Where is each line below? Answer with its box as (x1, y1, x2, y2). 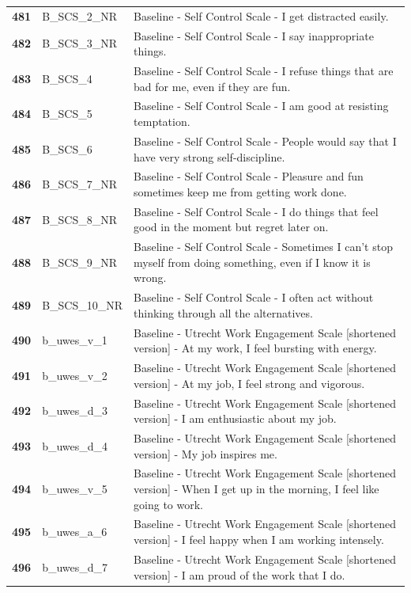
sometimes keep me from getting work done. (134, 183, 347, 200)
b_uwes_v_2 (42, 367, 107, 383)
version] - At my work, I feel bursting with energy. (134, 340, 377, 356)
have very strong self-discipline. (134, 148, 285, 165)
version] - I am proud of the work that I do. (134, 566, 345, 583)
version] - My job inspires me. (134, 445, 277, 462)
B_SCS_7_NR (42, 176, 118, 192)
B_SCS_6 (42, 140, 92, 157)
